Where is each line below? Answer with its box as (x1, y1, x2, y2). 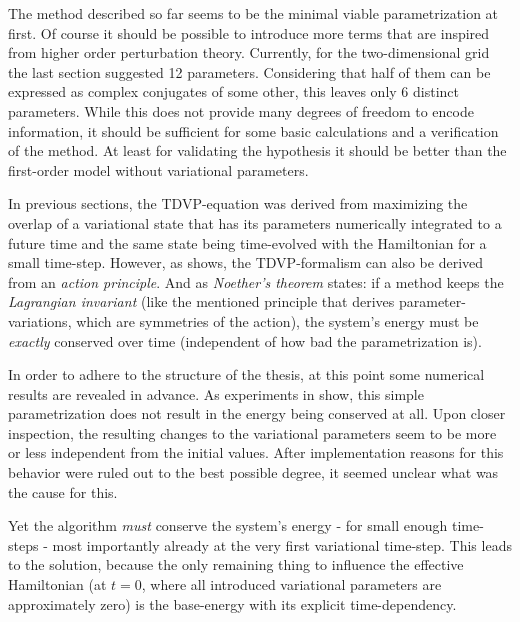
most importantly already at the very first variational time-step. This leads (52, 534, 512, 555)
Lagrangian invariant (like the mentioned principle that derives (8, 291, 395, 312)
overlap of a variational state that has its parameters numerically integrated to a (8, 212, 502, 233)
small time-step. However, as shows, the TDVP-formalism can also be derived (8, 252, 484, 273)
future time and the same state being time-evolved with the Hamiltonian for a (8, 232, 487, 253)
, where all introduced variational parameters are (141, 574, 442, 595)
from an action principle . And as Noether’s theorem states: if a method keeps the (8, 271, 504, 292)
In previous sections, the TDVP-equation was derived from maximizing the (8, 193, 468, 214)
